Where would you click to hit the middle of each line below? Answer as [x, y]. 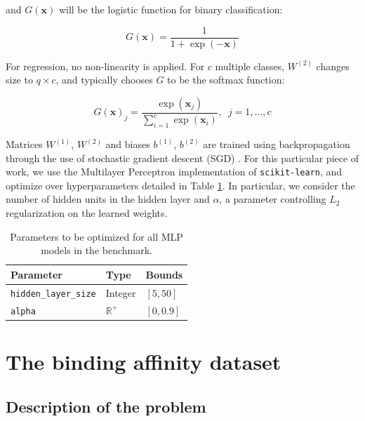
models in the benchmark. [97, 250]
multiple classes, [250, 66]
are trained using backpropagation [277, 144]
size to [19, 80]
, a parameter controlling [273, 199]
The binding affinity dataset [144, 361]
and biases [128, 144]
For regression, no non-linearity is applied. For [105, 66]
